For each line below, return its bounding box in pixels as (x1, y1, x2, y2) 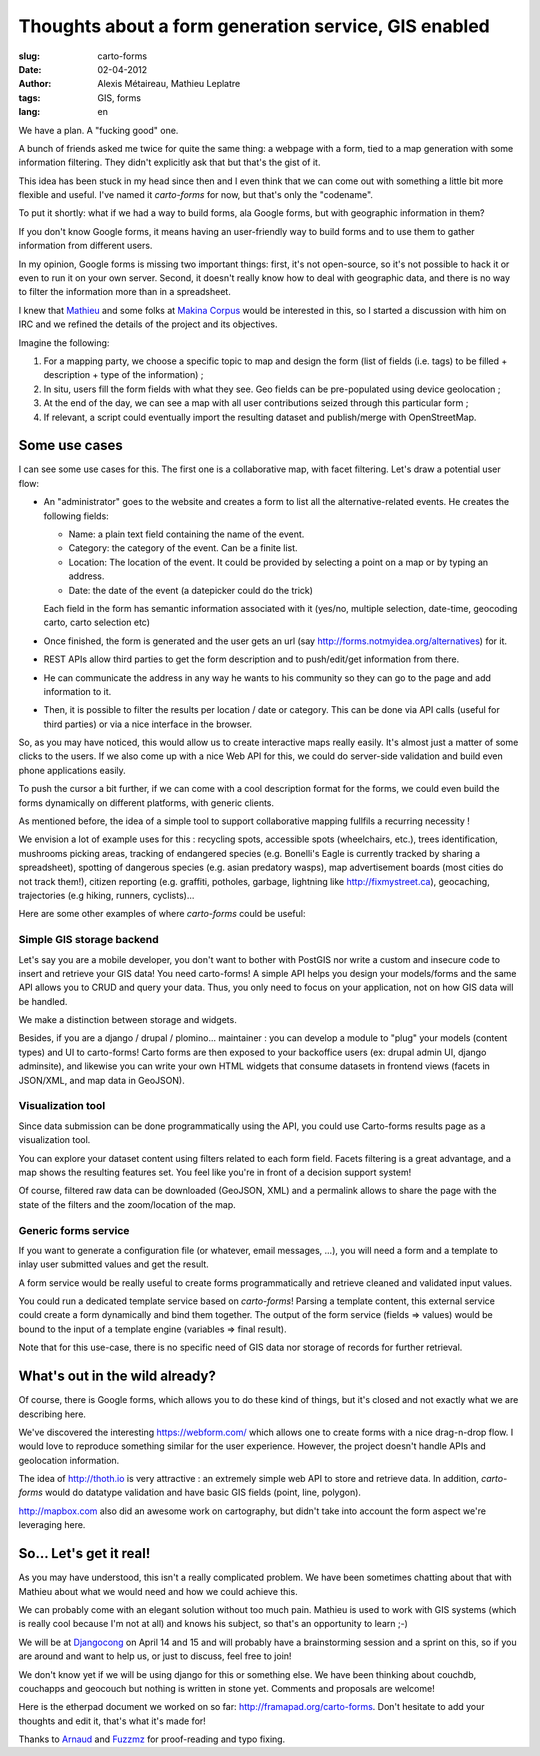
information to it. (43, 685, 112, 697)
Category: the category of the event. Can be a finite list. (68, 542, 299, 554)
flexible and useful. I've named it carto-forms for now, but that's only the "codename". (18, 189, 374, 201)
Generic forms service (18, 1223, 130, 1237)
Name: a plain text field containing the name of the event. (68, 528, 305, 540)
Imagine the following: (18, 336, 110, 349)
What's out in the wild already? (18, 1368, 217, 1385)
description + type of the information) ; (43, 369, 204, 381)
